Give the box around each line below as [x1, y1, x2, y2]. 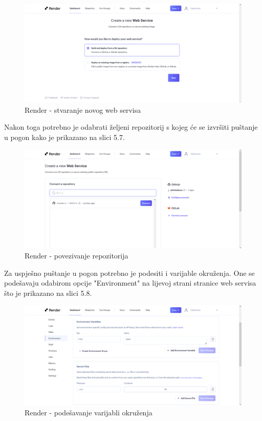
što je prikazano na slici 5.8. [4, 287, 92, 298]
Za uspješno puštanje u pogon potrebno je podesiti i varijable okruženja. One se [4, 267, 255, 278]
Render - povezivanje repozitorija [25, 250, 128, 261]
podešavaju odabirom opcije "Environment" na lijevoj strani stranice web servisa [4, 277, 256, 288]
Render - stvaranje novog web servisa [25, 104, 141, 115]
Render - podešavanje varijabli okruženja [25, 407, 152, 417]
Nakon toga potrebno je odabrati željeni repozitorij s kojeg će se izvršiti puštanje [4, 122, 258, 132]
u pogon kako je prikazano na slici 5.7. [4, 131, 125, 142]
